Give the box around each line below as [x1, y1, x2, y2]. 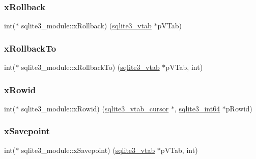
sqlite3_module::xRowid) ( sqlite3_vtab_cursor [21, 103, 169, 113]
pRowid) [225, 103, 252, 113]
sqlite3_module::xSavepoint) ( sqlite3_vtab [21, 144, 155, 155]
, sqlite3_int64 [175, 103, 220, 113]
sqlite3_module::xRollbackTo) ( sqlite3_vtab [21, 62, 160, 72]
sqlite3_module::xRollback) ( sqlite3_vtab [21, 20, 152, 31]
